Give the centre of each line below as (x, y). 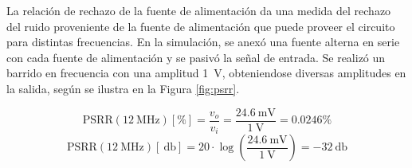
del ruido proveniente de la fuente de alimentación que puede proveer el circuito (201, 26)
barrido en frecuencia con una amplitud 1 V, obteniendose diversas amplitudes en (206, 73)
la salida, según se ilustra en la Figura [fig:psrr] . (123, 88)
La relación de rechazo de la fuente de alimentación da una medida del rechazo (199, 10)
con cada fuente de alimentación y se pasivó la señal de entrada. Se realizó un (196, 57)
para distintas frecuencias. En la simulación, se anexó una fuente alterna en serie (203, 42)
